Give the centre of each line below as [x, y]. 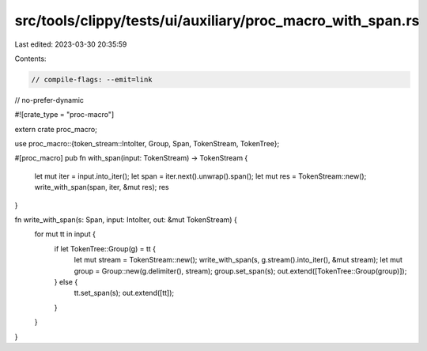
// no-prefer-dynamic [49, 100]
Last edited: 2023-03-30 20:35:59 [71, 44]
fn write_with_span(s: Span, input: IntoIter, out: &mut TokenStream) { [126, 220]
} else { [66, 281]
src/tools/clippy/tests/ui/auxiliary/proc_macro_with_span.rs [217, 21]
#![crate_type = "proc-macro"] [64, 115]
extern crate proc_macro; [56, 129]
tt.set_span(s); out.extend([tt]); [124, 293]
